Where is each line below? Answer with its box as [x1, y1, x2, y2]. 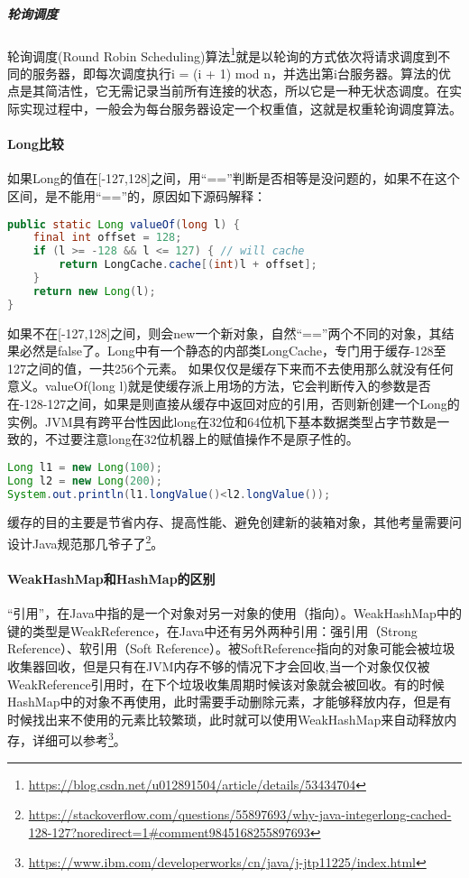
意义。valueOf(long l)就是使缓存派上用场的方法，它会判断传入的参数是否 [7, 376, 431, 395]
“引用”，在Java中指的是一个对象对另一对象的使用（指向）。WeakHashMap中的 [7, 604, 462, 623]
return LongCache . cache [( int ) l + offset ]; [59, 258, 317, 272]
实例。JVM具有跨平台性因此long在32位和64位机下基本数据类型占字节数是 [7, 411, 437, 430]
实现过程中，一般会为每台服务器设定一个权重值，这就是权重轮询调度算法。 [19, 99, 462, 117]
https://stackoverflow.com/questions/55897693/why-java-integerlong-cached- [28, 805, 452, 824]
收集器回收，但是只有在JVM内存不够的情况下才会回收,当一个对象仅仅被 [7, 656, 430, 675]
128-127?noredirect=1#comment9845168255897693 [28, 822, 310, 841]
